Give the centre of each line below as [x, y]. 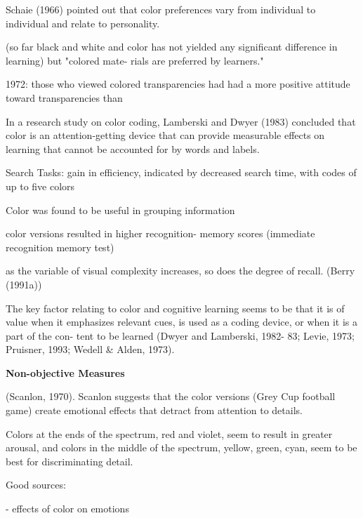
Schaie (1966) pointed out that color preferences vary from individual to [161, 9]
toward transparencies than [64, 97]
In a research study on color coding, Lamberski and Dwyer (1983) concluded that [181, 121]
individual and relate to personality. [83, 23]
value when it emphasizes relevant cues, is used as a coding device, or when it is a [182, 322]
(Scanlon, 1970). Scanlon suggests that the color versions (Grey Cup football [171, 396]
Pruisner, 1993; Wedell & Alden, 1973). [90, 349]
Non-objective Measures [65, 372]
